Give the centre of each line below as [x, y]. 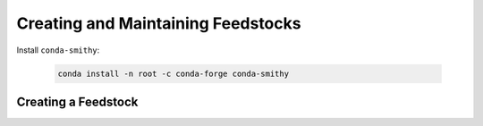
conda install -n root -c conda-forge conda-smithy [174, 73]
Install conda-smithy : [58, 50]
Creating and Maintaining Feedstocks [159, 23]
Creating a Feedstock [77, 101]
